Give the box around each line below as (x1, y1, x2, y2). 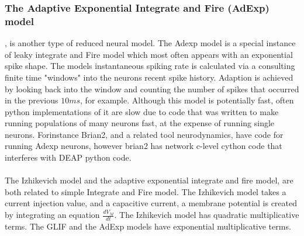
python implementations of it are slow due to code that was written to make (5, 105, 279, 117)
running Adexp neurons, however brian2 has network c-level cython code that (5, 140, 282, 152)
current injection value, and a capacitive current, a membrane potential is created (5, 197, 298, 209)
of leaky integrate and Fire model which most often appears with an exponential (5, 48, 293, 60)
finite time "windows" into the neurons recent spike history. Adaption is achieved (5, 71, 293, 83)
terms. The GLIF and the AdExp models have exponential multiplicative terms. (5, 220, 291, 232)
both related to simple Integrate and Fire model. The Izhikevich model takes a (5, 185, 286, 197)
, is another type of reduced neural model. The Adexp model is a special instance (5, 37, 296, 49)
